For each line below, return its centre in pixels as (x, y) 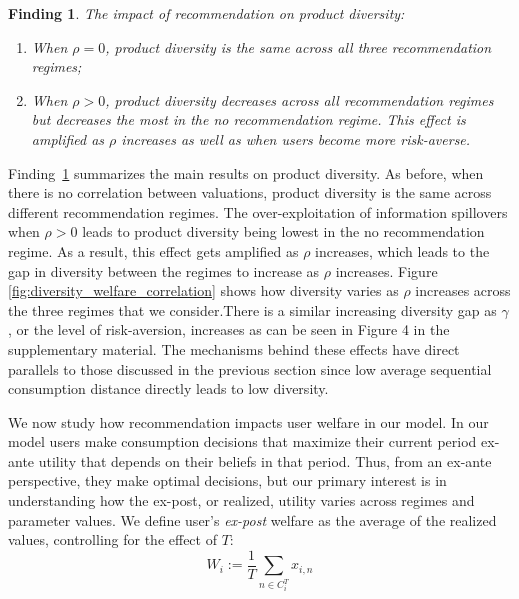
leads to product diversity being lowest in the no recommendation (283, 231)
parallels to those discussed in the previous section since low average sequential (250, 368)
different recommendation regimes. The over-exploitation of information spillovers (258, 211)
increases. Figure (386, 270)
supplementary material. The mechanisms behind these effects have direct (234, 348)
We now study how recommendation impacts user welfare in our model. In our (248, 421)
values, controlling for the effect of (112, 539)
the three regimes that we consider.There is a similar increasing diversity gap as (252, 309)
